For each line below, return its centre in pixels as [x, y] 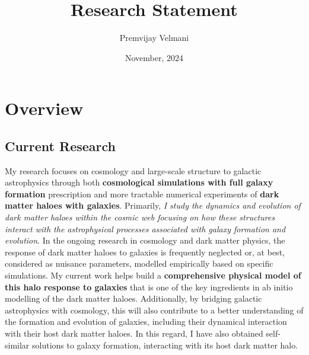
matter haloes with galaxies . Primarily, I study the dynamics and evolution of [153, 205]
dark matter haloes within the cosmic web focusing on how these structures [140, 217]
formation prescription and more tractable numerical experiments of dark [142, 194]
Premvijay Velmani [154, 38]
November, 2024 [154, 57]
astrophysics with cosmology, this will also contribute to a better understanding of [154, 310]
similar [17, 345]
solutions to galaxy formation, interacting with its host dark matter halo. [165, 345]
